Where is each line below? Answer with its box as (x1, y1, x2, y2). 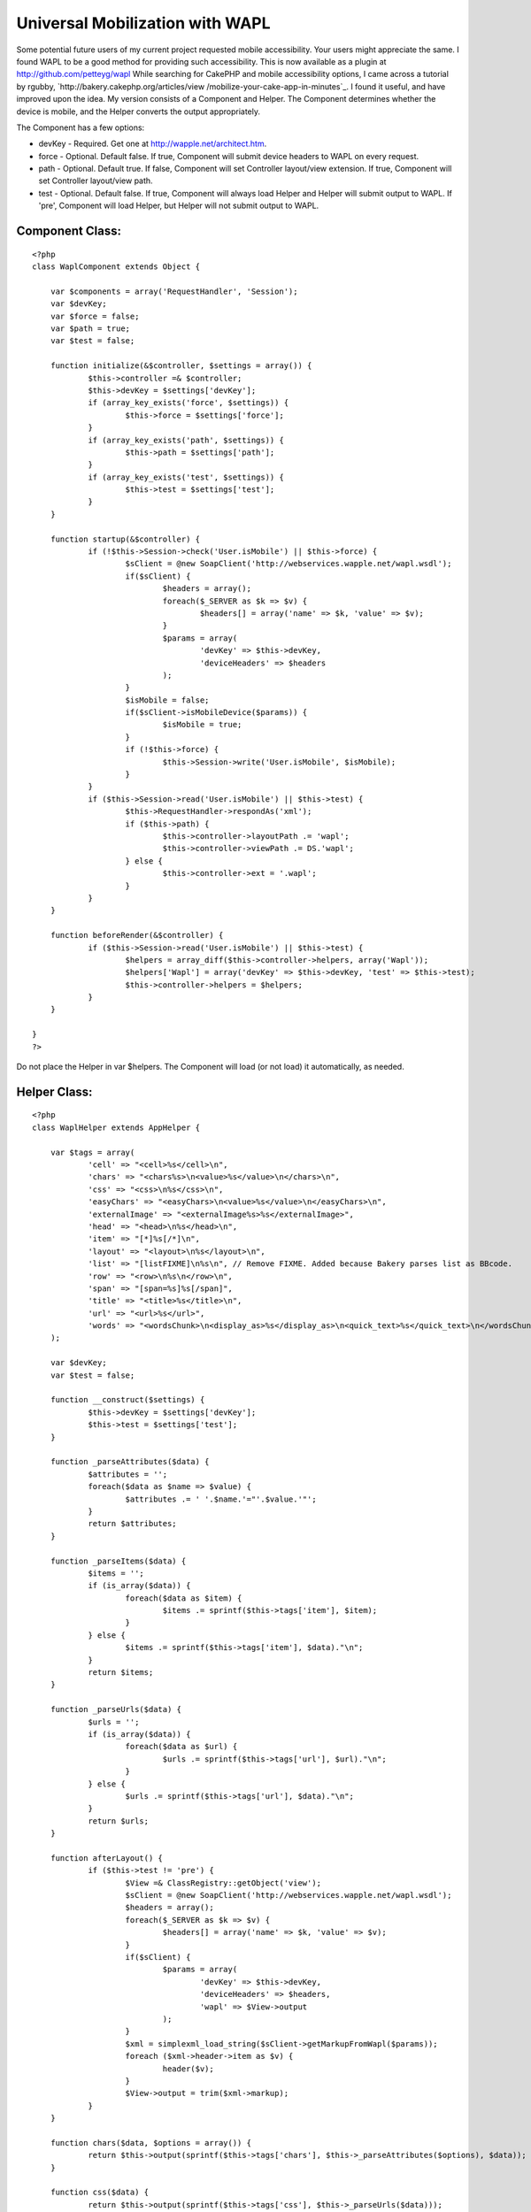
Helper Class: (16, 1084, 93, 1099)
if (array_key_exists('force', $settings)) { (88, 398, 289, 408)
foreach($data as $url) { (125, 1741, 238, 1752)
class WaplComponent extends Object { (32, 262, 201, 272)
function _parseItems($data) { (50, 1555, 187, 1566)
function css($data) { (50, 2187, 150, 2198)
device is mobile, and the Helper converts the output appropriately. (16, 106, 261, 117)
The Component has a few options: (16, 122, 145, 133)
